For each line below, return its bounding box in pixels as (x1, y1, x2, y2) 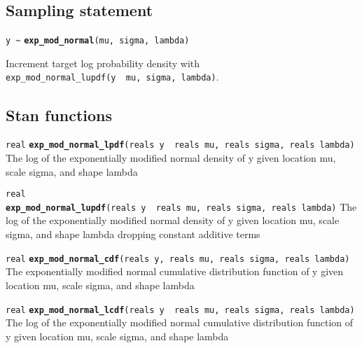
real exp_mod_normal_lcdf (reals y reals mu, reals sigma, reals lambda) (6, 305, 355, 315)
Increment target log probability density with (6, 55, 200, 70)
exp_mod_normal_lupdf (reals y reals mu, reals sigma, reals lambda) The (6, 199, 357, 214)
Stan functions (6, 104, 113, 125)
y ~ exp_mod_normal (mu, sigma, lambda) (6, 36, 190, 46)
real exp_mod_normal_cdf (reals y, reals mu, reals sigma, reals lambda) (6, 253, 350, 264)
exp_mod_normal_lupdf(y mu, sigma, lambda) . (6, 69, 219, 84)
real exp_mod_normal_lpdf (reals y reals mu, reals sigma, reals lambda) (6, 140, 355, 151)
